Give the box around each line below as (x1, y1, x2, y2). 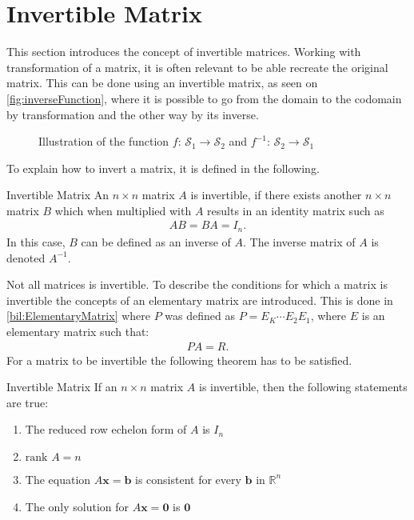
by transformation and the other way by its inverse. (6, 106, 259, 122)
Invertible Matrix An (6, 186, 109, 203)
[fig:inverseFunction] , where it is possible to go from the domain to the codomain (6, 90, 402, 106)
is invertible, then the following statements (198, 378, 408, 395)
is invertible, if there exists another (190, 186, 362, 203)
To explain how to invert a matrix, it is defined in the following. (6, 159, 320, 176)
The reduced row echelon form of (25, 421, 187, 438)
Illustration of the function (38, 133, 169, 150)
